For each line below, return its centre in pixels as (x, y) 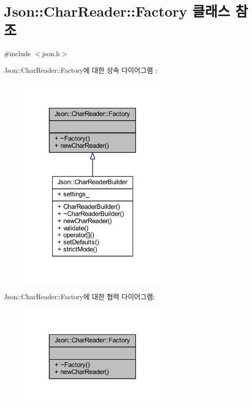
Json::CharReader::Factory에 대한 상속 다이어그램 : (81, 70)
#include (18, 53)
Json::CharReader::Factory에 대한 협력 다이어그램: (79, 296)
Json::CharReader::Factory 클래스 (117, 11)
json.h (51, 53)
